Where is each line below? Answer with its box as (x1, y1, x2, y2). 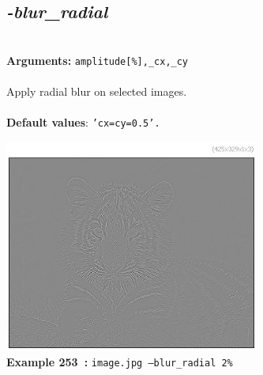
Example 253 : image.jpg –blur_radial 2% (6, 354, 233, 370)
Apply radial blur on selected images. (6, 83, 187, 100)
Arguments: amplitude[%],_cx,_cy (6, 51, 189, 68)
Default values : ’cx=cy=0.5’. (6, 114, 160, 131)
